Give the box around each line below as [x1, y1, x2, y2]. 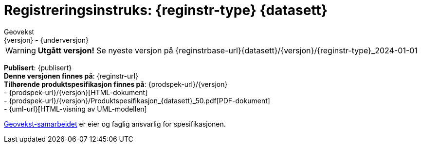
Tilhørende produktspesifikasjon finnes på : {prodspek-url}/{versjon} [4, 80, 228, 88]
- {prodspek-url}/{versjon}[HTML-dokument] [4, 88, 148, 97]
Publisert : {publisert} [4, 63, 72, 72]
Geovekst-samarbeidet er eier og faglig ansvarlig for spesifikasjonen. [4, 119, 226, 128]
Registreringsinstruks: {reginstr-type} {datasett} [4, 2, 328, 18]
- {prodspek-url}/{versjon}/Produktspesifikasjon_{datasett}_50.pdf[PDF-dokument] [4, 96, 270, 105]
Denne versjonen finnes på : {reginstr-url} [4, 71, 139, 80]
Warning [5, 45, 36, 55]
